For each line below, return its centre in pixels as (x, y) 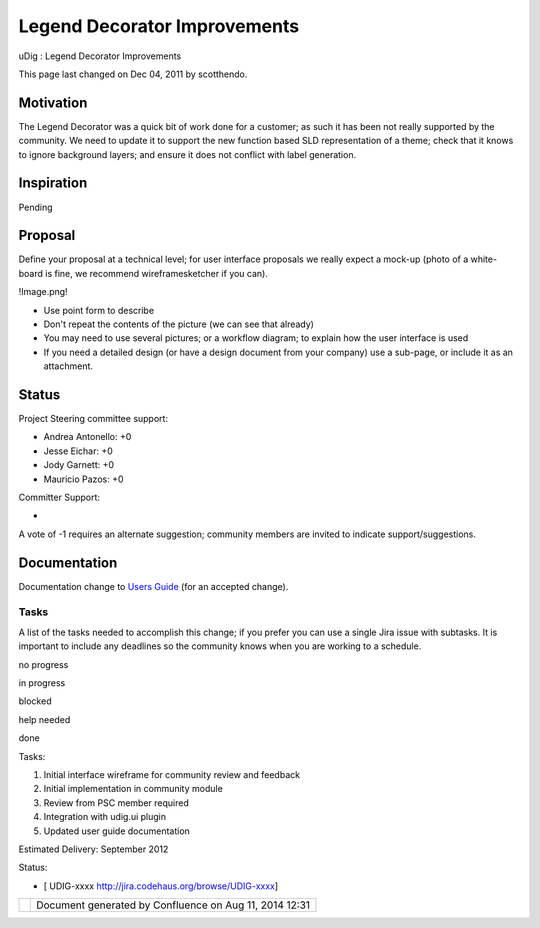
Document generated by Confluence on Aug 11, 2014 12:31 (173, 905)
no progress (43, 664)
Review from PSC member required (116, 802)
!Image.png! (43, 292)
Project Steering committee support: (93, 419)
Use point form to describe (99, 310)
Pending (36, 207)
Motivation (53, 102)
